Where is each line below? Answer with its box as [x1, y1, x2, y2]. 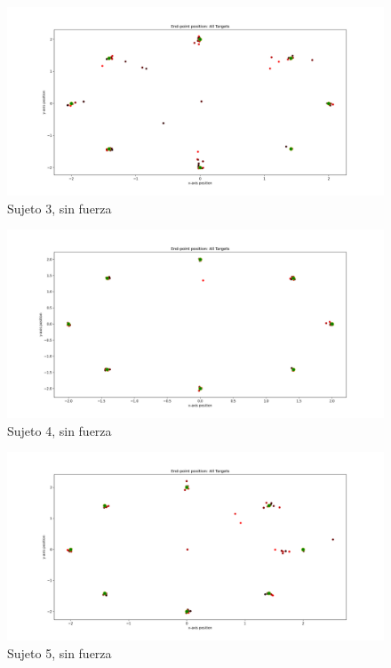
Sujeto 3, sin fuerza [7, 198, 112, 217]
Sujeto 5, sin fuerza [7, 643, 112, 662]
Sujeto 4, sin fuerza [7, 421, 112, 439]
